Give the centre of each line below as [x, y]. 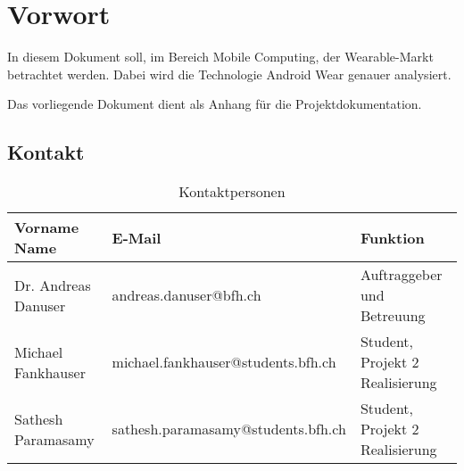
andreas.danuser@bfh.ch [186, 295]
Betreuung [393, 316]
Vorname [47, 227]
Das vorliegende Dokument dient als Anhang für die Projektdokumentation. [215, 104]
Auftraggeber [401, 275]
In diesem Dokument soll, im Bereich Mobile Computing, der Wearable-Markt [220, 57]
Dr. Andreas [53, 285]
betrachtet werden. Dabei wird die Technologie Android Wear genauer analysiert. [229, 74]
